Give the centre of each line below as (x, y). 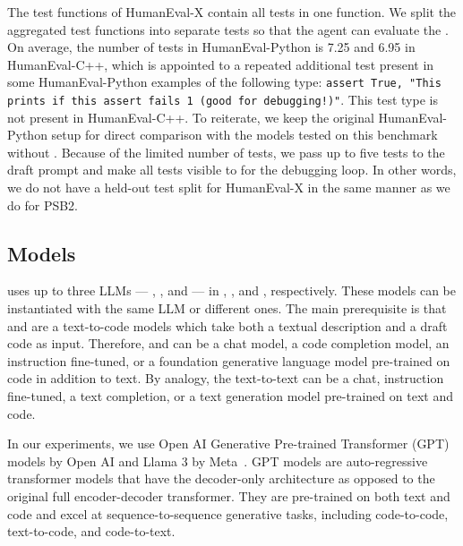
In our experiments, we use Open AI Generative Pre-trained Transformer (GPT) (228, 444)
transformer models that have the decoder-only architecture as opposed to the (221, 478)
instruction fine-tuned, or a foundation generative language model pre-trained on (229, 360)
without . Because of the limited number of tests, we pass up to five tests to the (226, 152)
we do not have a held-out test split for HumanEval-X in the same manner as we (229, 188)
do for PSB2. (43, 205)
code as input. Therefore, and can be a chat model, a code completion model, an (228, 343)
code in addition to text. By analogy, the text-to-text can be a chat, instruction (226, 378)
